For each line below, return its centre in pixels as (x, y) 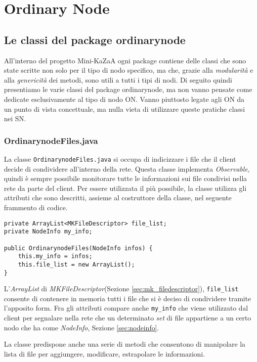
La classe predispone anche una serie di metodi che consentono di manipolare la (125, 344)
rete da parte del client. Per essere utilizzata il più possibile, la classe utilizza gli (125, 188)
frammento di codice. (36, 207)
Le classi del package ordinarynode (95, 39)
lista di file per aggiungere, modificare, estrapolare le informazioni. (105, 353)
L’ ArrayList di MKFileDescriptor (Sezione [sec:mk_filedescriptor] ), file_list (121, 289)
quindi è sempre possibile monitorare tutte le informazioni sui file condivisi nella (126, 178)
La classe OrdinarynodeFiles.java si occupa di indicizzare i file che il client (120, 158)
